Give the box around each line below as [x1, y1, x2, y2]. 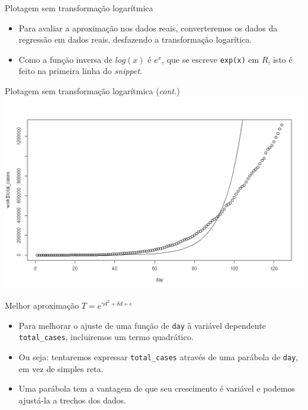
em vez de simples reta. [18, 362, 104, 374]
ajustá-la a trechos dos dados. [18, 393, 126, 406]
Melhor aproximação [5, 299, 79, 312]
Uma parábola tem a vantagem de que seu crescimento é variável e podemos [18, 382, 295, 395]
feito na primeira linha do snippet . [18, 65, 142, 77]
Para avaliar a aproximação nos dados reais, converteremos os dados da [18, 21, 278, 34]
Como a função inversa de [18, 53, 113, 65]
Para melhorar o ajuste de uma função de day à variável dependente [18, 319, 266, 331]
